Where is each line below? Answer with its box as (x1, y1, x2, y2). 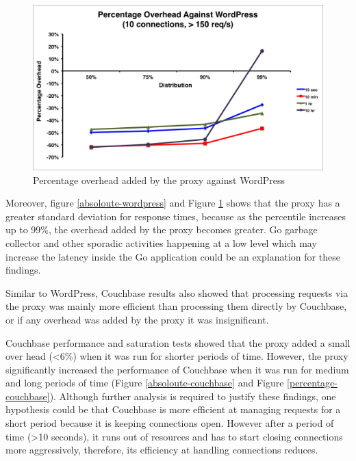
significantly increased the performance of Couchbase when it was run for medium (5, 362, 349, 376)
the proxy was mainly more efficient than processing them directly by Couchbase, (5, 299, 347, 313)
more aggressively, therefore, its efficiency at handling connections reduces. (5, 443, 318, 457)
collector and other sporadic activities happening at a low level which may (5, 235, 317, 250)
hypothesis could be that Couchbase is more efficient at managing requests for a (5, 402, 341, 417)
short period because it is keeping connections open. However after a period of (5, 416, 334, 430)
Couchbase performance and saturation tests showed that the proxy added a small (5, 335, 351, 350)
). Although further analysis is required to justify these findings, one (49, 388, 336, 403)
